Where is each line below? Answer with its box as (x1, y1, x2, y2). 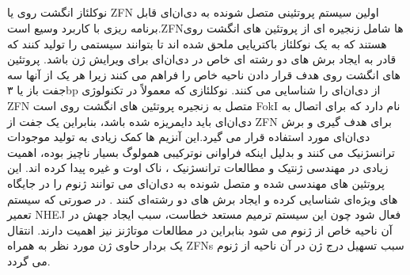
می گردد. (7, 252, 51, 269)
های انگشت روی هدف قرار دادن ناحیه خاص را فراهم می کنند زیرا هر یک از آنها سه (7, 66, 401, 82)
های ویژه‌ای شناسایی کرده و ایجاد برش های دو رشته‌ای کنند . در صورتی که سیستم (7, 190, 398, 207)
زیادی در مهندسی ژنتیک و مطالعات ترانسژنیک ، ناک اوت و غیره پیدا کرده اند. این (7, 159, 389, 176)
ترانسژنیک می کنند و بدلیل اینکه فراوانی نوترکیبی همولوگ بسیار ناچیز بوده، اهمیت (7, 143, 395, 160)
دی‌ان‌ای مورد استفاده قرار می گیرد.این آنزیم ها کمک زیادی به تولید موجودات (7, 128, 370, 145)
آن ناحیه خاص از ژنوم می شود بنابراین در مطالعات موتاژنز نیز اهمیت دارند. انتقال (7, 221, 393, 238)
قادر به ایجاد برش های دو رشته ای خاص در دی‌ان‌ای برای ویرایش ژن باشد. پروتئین (7, 51, 397, 67)
